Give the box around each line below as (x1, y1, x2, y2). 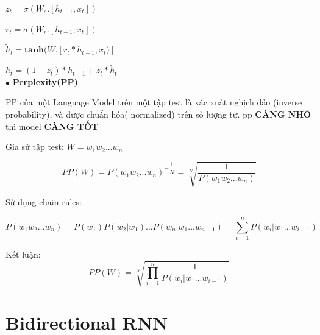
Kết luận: (5, 248, 41, 261)
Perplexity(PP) (12, 75, 78, 88)
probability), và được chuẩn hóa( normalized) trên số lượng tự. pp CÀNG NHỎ (5, 108, 311, 120)
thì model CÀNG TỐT (5, 119, 99, 132)
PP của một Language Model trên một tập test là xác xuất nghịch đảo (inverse (5, 96, 302, 108)
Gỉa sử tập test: (5, 140, 64, 153)
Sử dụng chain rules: (5, 196, 82, 208)
